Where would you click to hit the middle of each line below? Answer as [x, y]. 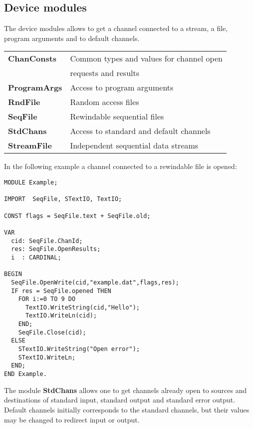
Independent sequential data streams [134, 145]
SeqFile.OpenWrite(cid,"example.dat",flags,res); [95, 282]
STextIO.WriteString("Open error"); [79, 349]
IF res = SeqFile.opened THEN [61, 291]
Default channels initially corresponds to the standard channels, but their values [127, 409]
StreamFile [30, 145]
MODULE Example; [31, 182]
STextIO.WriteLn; [47, 357]
